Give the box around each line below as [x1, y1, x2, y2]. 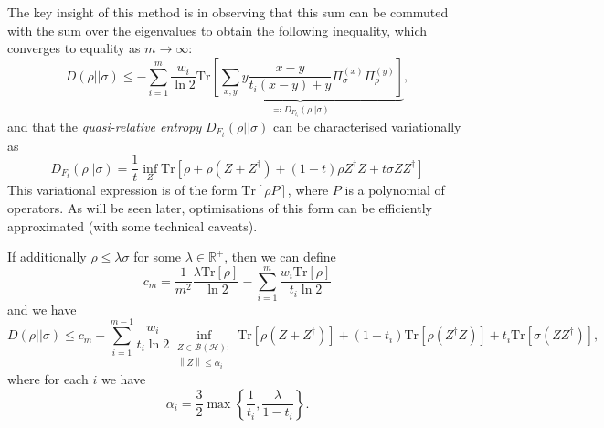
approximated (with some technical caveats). [7, 216, 258, 235]
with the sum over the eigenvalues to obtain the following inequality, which [7, 20, 428, 39]
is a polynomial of [344, 180, 445, 199]
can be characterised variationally [272, 116, 461, 135]
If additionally [7, 247, 87, 266]
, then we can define [224, 247, 336, 266]
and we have [7, 299, 77, 318]
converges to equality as [7, 38, 141, 58]
